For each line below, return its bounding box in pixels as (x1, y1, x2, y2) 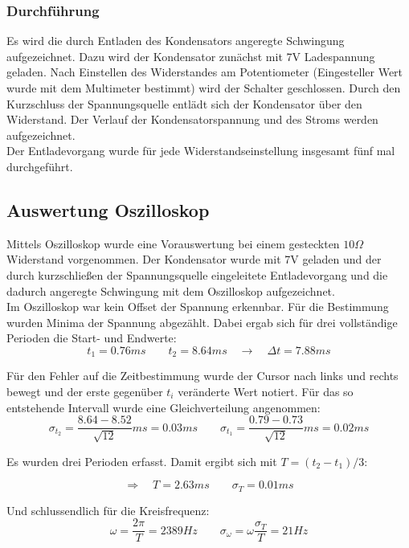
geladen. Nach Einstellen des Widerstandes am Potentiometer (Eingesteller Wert (6, 63, 403, 80)
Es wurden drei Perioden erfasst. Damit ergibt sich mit (6, 452, 277, 469)
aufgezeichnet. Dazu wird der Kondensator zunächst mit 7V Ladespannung (6, 47, 375, 64)
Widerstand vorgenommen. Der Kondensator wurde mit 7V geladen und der (6, 251, 382, 268)
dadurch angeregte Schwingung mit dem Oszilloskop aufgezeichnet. (6, 282, 335, 299)
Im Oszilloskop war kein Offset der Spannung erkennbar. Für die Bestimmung (6, 298, 389, 315)
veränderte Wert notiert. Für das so (178, 382, 354, 399)
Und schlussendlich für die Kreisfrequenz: (6, 501, 210, 518)
